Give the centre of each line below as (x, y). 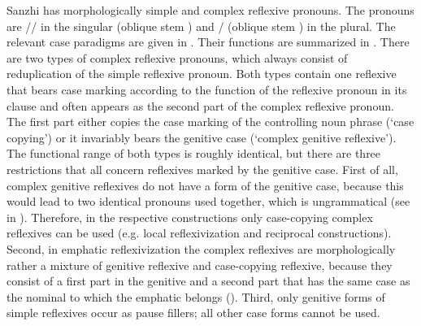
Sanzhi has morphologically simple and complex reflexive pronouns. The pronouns (210, 10)
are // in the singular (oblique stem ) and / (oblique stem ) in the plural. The (201, 26)
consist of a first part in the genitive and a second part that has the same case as (208, 281)
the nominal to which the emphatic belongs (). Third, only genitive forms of (196, 296)
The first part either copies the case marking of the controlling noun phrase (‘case (210, 122)
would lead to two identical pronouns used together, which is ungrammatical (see (208, 201)
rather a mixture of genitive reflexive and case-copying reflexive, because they (200, 265)
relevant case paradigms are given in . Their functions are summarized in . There (208, 42)
